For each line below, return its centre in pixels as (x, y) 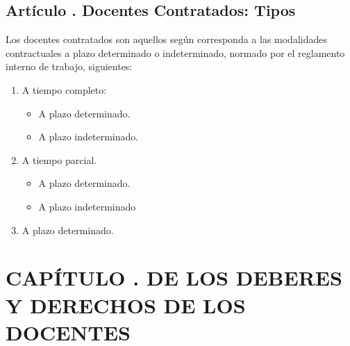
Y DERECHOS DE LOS (126, 305)
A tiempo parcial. (59, 159)
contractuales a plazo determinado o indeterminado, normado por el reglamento (175, 52)
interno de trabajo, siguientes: (69, 66)
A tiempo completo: (64, 89)
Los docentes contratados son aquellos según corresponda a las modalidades (166, 39)
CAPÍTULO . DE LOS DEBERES (174, 278)
